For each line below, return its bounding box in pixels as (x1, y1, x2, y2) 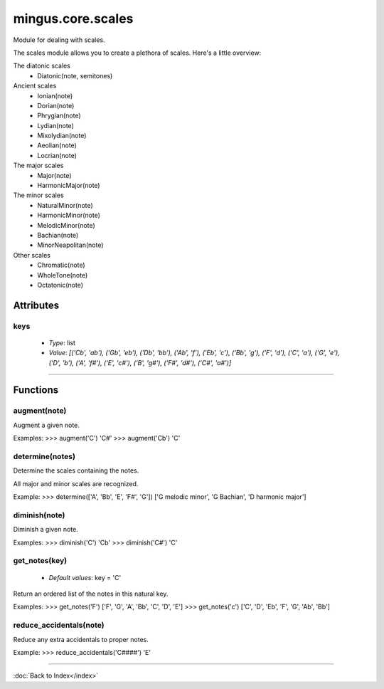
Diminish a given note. (13, 525, 78, 534)
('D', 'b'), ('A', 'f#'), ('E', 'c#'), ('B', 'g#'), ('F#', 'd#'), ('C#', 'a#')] (48, 358, 232, 367)
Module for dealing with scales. (13, 36, 106, 44)
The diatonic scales (13, 61, 71, 70)
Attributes (13, 299, 60, 311)
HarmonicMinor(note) (37, 211, 101, 220)
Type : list (48, 338, 76, 347)
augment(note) (13, 406, 67, 416)
